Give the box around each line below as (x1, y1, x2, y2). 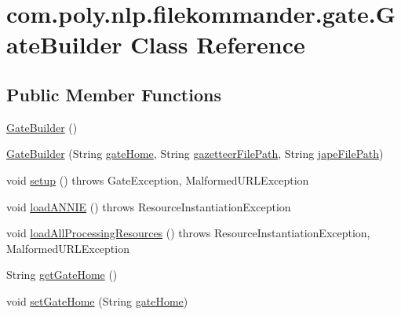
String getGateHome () (6, 266, 118, 283)
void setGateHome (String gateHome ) (6, 292, 188, 309)
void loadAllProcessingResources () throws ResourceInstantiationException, (6, 225, 370, 241)
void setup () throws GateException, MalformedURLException (6, 171, 309, 188)
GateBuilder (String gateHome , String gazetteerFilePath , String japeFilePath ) (6, 145, 384, 162)
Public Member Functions (6, 82, 221, 106)
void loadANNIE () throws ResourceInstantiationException (6, 198, 291, 214)
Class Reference (130, 28, 305, 60)
